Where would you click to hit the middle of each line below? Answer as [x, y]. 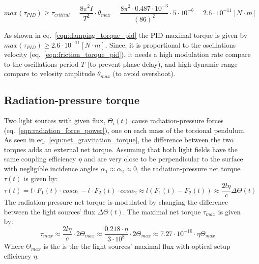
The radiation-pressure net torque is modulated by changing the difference [116, 202]
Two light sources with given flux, [55, 120]
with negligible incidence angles [51, 169]
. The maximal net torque [162, 211]
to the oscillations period [41, 64]
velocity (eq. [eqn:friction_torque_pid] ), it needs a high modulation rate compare [127, 54]
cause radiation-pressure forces [178, 120]
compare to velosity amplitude [50, 73]
